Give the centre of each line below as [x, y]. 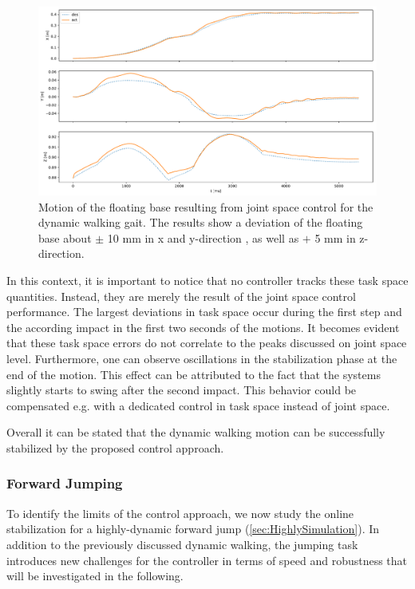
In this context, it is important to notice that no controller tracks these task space [207, 281]
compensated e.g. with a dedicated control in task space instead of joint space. [198, 405]
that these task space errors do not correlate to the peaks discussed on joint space [207, 343]
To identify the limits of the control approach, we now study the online [180, 513]
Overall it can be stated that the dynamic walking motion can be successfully [196, 432]
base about [65, 237]
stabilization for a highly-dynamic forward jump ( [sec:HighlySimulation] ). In [193, 529]
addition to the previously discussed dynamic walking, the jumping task [182, 544]
